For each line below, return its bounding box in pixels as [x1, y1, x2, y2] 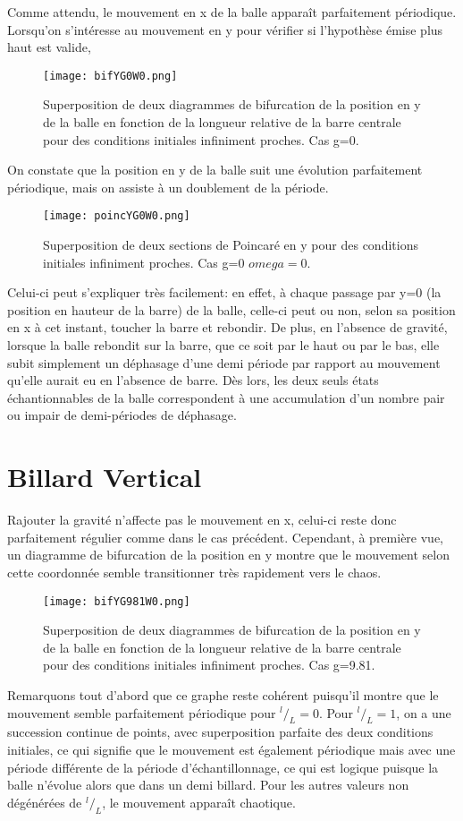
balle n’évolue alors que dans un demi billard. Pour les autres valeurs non [7, 775, 409, 794]
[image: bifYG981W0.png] [43, 594, 190, 608]
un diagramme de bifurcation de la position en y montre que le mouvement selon [7, 545, 450, 564]
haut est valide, [7, 38, 91, 56]
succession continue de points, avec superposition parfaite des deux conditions [7, 723, 434, 741]
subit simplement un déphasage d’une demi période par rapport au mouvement [7, 353, 441, 372]
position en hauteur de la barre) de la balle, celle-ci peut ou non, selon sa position [7, 300, 456, 319]
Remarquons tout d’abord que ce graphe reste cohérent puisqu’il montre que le [7, 685, 439, 704]
